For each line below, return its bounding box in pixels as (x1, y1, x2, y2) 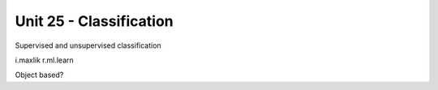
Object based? (15, 70, 64, 80)
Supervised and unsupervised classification (15, 41, 161, 50)
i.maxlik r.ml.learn (15, 55, 75, 65)
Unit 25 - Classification (15, 12, 174, 30)
